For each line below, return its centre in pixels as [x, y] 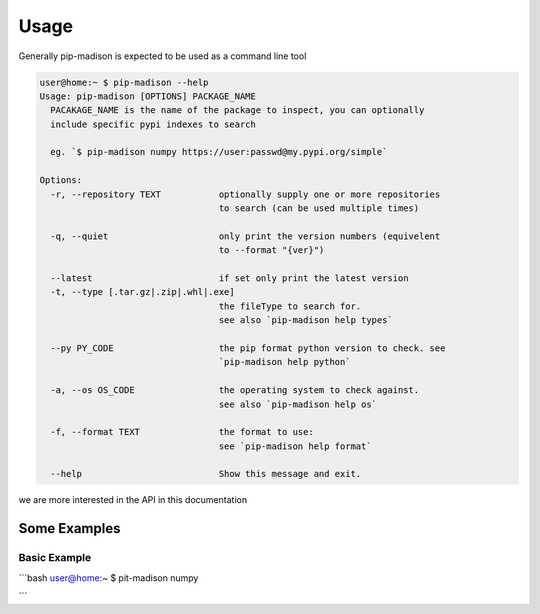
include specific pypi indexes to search [153, 124]
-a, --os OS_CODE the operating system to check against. [235, 390]
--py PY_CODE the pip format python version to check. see [248, 348]
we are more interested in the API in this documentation [133, 500]
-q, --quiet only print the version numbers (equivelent [245, 236]
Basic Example [55, 558]
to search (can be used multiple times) [319, 208]
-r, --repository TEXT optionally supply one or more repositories [245, 194]
